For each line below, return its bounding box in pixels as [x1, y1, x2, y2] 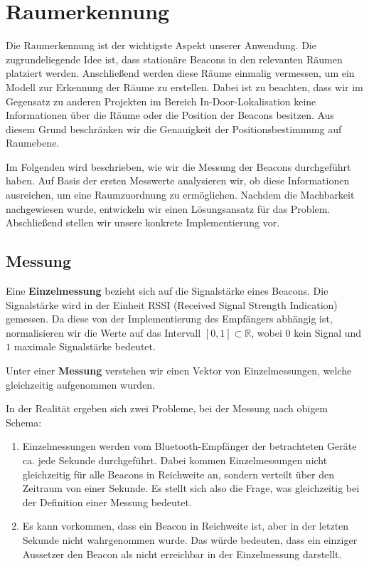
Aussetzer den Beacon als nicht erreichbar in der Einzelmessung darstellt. [22, 546, 342, 561]
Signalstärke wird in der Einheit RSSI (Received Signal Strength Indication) [6, 297, 338, 312]
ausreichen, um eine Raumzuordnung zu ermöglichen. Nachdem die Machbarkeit [6, 187, 355, 202]
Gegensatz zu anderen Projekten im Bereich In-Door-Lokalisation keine [6, 93, 316, 108]
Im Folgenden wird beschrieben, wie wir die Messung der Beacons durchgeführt [6, 159, 351, 174]
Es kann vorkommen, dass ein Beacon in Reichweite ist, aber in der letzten [22, 518, 349, 533]
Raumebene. [6, 135, 60, 150]
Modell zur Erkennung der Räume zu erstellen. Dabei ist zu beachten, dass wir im [6, 79, 363, 94]
